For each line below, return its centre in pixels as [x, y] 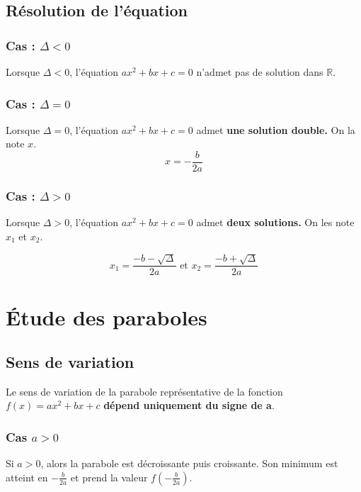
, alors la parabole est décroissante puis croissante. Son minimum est [189, 463]
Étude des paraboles [107, 317]
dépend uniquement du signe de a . [189, 405]
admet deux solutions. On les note [275, 222]
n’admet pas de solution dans [260, 72]
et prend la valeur [109, 477]
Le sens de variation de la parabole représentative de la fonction [144, 391]
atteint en [27, 477]
